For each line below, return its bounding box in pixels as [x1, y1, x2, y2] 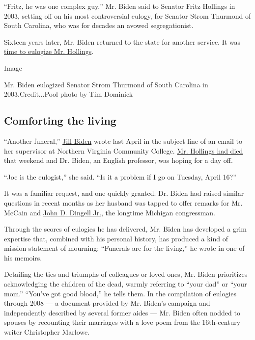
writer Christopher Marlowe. [4, 327, 90, 337]
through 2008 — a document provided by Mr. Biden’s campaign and [4, 298, 210, 308]
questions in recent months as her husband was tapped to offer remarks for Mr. [4, 197, 243, 208]
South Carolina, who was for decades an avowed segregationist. [4, 20, 194, 30]
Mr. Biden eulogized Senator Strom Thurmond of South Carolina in [4, 79, 208, 89]
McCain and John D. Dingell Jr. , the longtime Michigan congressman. [4, 207, 215, 217]
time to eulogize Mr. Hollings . [4, 46, 94, 56]
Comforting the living [4, 113, 116, 128]
